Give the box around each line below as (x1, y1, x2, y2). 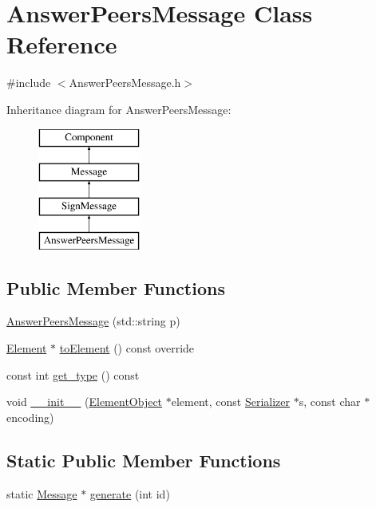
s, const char (299, 393, 361, 410)
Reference (6, 28, 117, 61)
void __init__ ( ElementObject (6, 393, 163, 410)
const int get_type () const (6, 366, 140, 383)
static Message (6, 485, 77, 502)
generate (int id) (89, 485, 170, 502)
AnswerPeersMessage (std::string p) (6, 313, 180, 329)
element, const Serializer (171, 393, 291, 410)
